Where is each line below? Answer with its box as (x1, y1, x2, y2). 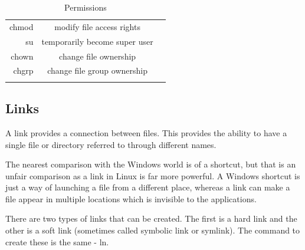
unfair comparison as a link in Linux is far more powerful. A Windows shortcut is (5, 169, 300, 182)
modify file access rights (54, 20, 140, 32)
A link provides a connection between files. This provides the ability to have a (5, 126, 287, 139)
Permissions (64, 1, 107, 13)
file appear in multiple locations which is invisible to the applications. (5, 192, 257, 205)
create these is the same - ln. (5, 235, 109, 248)
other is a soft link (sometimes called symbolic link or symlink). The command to (5, 224, 300, 236)
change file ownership (59, 50, 136, 62)
